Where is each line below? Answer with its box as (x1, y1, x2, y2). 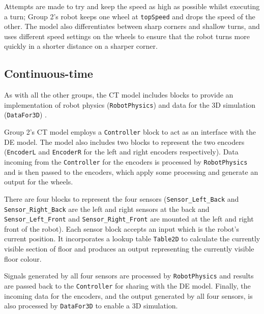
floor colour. (4, 253, 42, 264)
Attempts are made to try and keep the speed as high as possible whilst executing (4, 1, 260, 11)
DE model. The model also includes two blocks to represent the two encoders (4, 136, 245, 147)
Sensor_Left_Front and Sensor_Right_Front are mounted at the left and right (4, 213, 254, 224)
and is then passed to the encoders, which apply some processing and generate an (4, 166, 258, 177)
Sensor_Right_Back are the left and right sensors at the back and (4, 203, 210, 214)
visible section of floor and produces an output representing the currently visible (4, 243, 254, 254)
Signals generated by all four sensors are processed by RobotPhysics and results (4, 270, 254, 281)
